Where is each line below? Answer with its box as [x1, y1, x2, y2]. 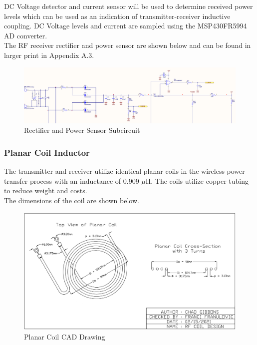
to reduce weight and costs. [4, 185, 87, 196]
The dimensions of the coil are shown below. [4, 195, 139, 205]
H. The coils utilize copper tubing [145, 175, 249, 186]
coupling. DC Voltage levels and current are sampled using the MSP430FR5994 [4, 20, 247, 31]
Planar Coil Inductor [4, 146, 90, 158]
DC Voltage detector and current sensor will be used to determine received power [4, 1, 253, 11]
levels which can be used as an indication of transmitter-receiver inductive [4, 10, 231, 21]
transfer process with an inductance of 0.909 [4, 175, 139, 186]
